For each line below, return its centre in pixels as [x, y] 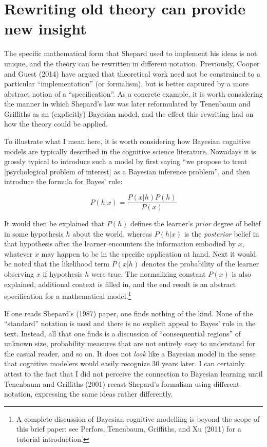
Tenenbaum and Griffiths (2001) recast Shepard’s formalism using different [122, 383]
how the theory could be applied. [56, 124]
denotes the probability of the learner [200, 264]
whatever [18, 253]
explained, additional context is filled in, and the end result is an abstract [120, 284]
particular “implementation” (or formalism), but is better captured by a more [127, 84]
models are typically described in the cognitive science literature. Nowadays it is [130, 151]
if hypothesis [63, 274]
